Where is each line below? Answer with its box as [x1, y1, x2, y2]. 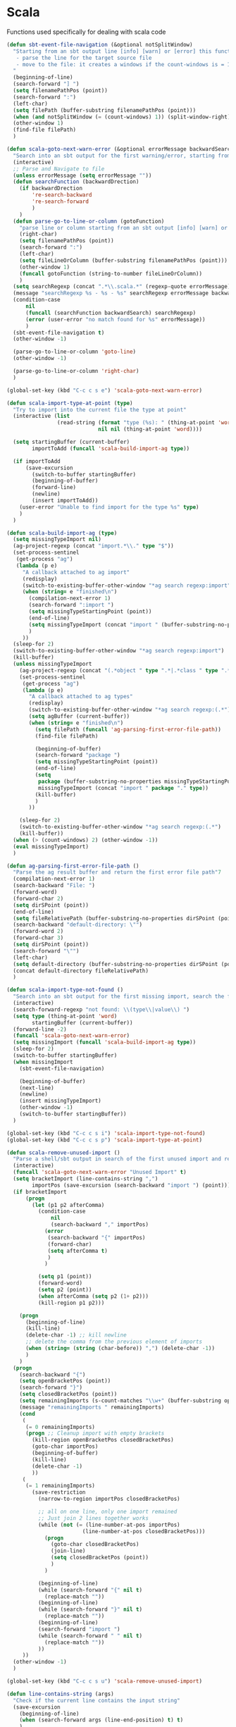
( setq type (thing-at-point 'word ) [13, 1013, 118, 1020]
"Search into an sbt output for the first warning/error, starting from [13, 152, 231, 159]
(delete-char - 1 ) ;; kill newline [25, 1332, 128, 1339]
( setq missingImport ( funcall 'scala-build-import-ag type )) [13, 1039, 197, 1046]
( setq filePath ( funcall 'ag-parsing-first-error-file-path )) [35, 726, 221, 733]
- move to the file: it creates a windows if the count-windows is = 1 [15, 61, 231, 68]
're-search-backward [32, 192, 92, 199]
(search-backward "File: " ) [13, 882, 96, 889]
